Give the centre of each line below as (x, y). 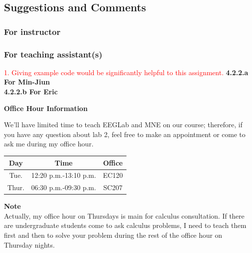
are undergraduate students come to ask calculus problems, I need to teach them (125, 225)
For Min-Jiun (27, 82)
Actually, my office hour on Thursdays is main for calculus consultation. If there (124, 215)
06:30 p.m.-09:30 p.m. (63, 187)
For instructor (32, 31)
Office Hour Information (46, 108)
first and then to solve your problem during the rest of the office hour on (113, 235)
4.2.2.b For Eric (31, 92)
